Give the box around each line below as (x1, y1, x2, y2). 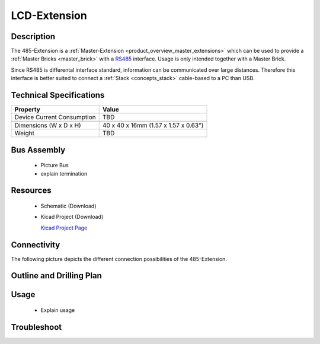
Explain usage (40, 307, 75, 314)
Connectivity (11, 240, 60, 250)
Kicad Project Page (40, 224, 88, 231)
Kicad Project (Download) (40, 214, 104, 221)
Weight (14, 129, 35, 138)
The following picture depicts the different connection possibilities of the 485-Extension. (11, 255, 228, 262)
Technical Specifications (11, 90, 105, 100)
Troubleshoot (11, 322, 62, 332)
